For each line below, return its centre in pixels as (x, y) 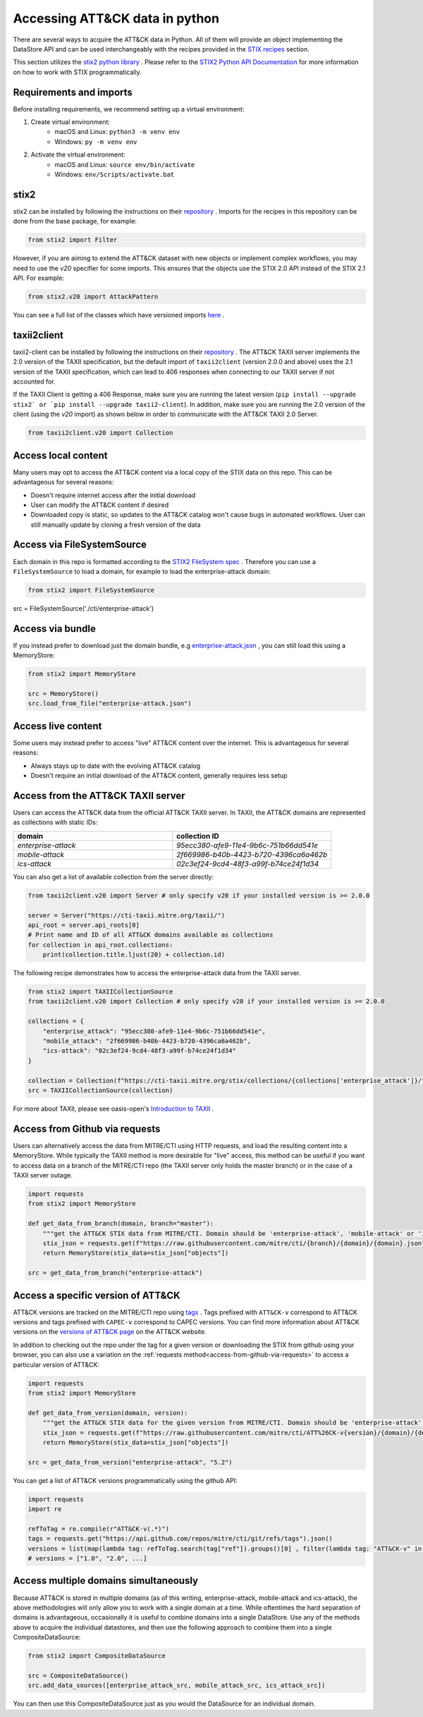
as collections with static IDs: (55, 822)
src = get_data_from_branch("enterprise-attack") (115, 1273)
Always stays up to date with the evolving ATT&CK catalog (116, 766)
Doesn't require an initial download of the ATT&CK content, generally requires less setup (159, 776)
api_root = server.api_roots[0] (84, 925)
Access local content (60, 455)
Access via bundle (55, 629)
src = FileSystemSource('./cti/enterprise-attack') (84, 608)
